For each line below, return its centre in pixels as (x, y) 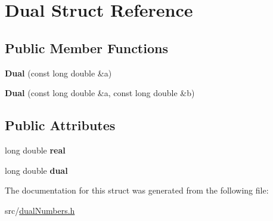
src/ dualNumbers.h (40, 210)
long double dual (36, 170)
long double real (35, 150)
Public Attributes (60, 125)
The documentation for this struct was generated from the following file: (137, 190)
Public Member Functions (86, 47)
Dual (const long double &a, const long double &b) (100, 93)
